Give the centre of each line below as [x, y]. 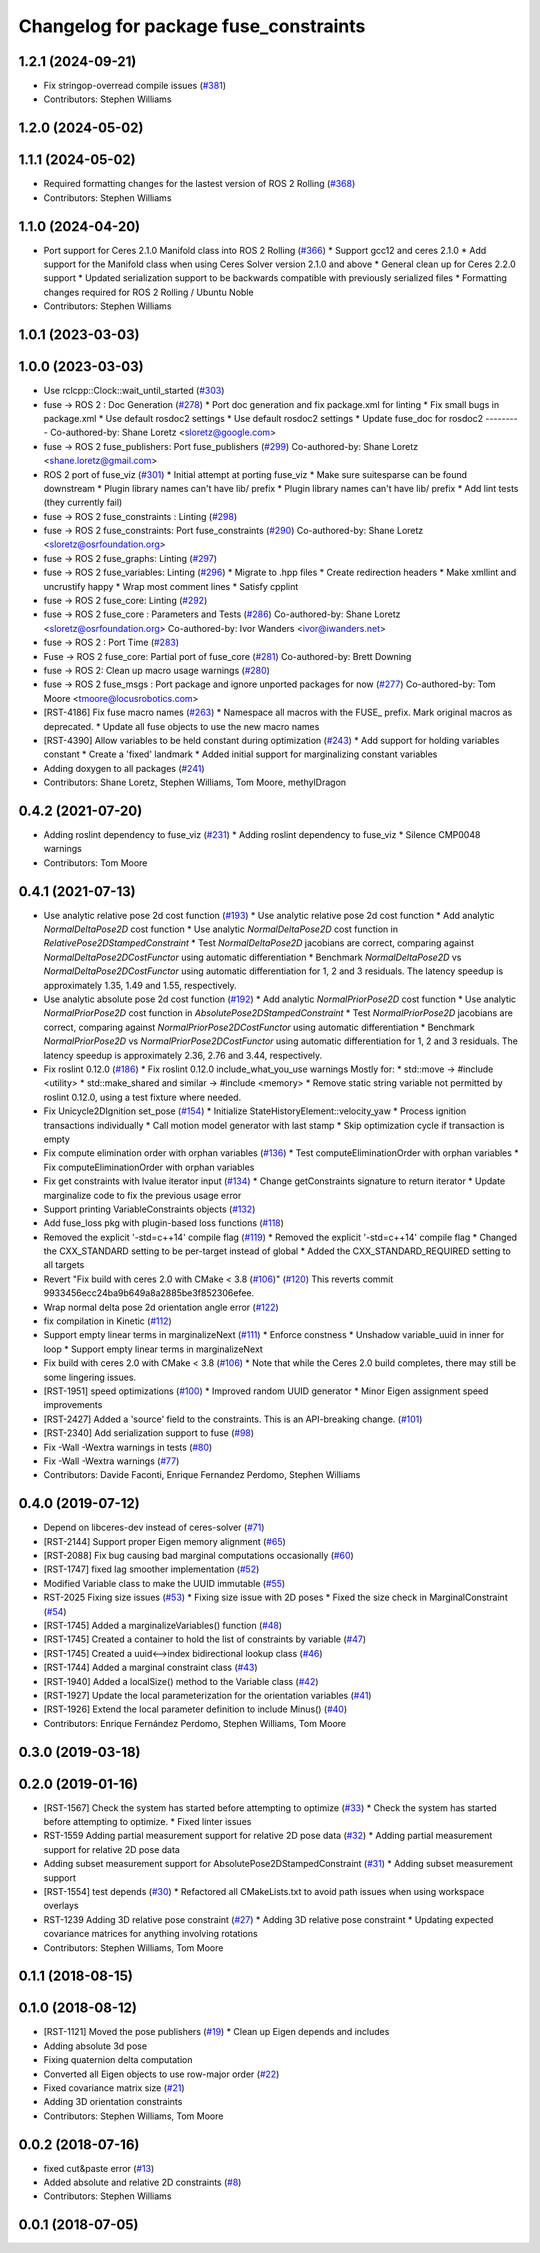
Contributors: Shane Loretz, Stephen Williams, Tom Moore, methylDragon [195, 782]
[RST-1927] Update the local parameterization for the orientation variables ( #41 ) [207, 1695]
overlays [61, 1906]
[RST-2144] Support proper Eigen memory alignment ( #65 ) [165, 1541]
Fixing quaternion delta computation [118, 2060]
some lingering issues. [90, 1377]
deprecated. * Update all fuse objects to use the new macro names [181, 726]
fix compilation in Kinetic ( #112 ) [107, 1321]
